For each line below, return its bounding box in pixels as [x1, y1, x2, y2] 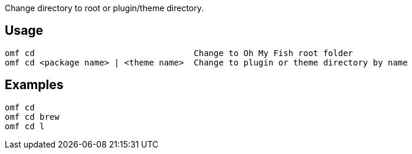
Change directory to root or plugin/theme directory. [5, 3, 204, 13]
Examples [5, 77, 64, 93]
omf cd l [5, 121, 45, 131]
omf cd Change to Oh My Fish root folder [5, 48, 354, 58]
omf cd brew [5, 112, 60, 122]
